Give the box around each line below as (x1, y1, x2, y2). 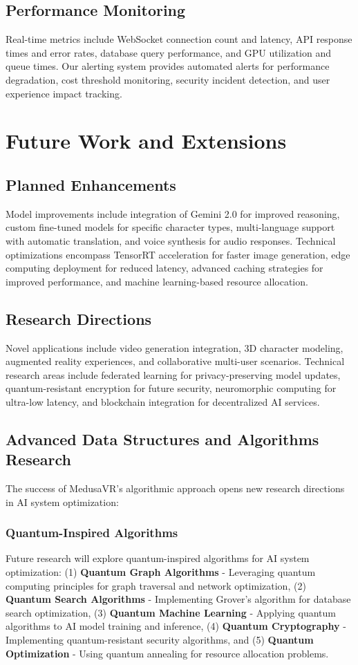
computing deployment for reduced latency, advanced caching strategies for (6, 261, 323, 275)
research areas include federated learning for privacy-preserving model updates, (6, 367, 341, 382)
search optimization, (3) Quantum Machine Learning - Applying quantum (6, 605, 336, 619)
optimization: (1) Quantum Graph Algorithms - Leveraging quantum (6, 565, 316, 579)
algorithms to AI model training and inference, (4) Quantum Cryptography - (6, 619, 346, 633)
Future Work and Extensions (6, 127, 287, 155)
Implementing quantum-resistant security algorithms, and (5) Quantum (6, 633, 314, 647)
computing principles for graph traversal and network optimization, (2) (6, 578, 306, 592)
